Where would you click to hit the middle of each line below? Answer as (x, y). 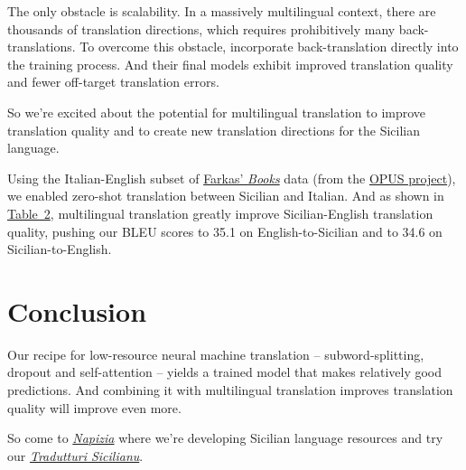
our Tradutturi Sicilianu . (75, 455)
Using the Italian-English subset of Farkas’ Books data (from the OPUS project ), (232, 178)
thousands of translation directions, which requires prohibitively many (201, 28)
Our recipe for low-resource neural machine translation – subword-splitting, (216, 354)
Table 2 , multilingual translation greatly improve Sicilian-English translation (220, 213)
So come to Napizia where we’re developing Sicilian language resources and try (225, 438)
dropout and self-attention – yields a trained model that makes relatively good (225, 372)
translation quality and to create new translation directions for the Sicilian (214, 130)
